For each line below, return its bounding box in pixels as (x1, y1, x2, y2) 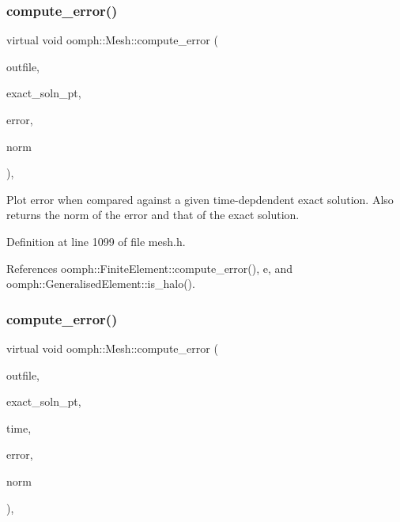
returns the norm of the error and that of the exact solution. (6, 206, 300, 223)
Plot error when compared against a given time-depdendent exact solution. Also (6, 191, 394, 207)
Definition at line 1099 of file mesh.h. (6, 233, 186, 249)
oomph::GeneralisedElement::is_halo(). (6, 275, 195, 292)
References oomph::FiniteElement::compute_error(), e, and (6, 259, 293, 276)
